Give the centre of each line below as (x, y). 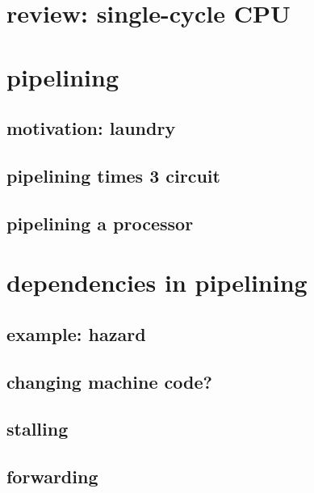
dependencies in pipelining (157, 282)
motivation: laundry (91, 128)
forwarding (52, 476)
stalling (38, 429)
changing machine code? (109, 381)
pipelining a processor (100, 223)
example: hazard (76, 333)
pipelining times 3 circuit (113, 175)
